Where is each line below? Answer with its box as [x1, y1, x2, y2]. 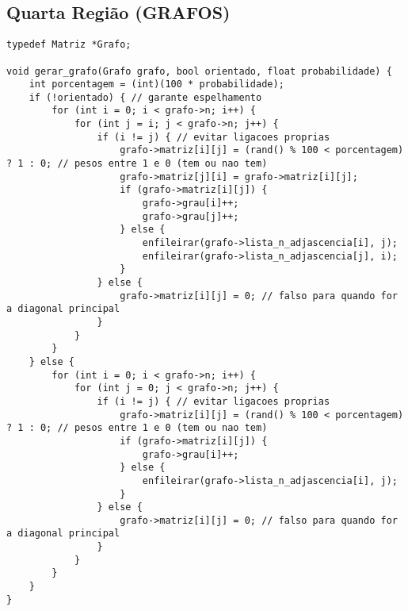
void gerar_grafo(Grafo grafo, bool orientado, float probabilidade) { [6, 65, 392, 77]
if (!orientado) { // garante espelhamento [29, 91, 262, 103]
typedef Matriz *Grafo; [6, 39, 132, 51]
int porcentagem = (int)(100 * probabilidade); [29, 79, 284, 90]
